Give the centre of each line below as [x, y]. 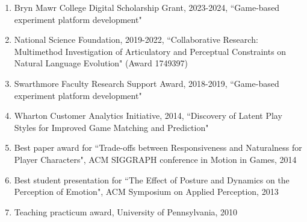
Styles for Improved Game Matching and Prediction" [111, 127]
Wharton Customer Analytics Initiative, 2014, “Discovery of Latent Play [148, 116]
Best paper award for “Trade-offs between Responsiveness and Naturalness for [158, 147]
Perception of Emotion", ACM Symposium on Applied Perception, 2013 [146, 192]
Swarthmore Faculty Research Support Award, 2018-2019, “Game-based [147, 83]
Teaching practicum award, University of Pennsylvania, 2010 [126, 211]
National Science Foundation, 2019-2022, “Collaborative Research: [136, 40]
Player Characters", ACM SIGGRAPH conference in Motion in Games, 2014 [155, 159]
